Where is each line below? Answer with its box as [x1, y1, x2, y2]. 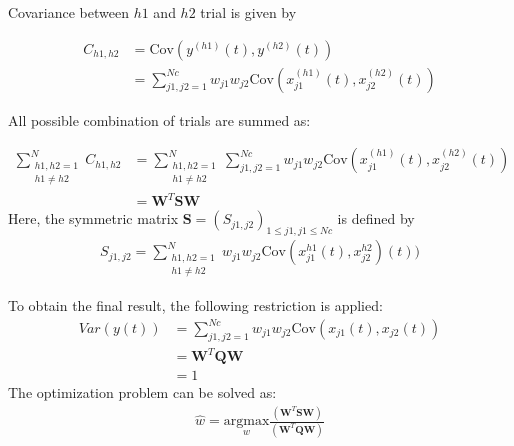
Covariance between [8, 2, 129, 22]
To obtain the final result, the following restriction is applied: [8, 294, 383, 315]
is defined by [337, 208, 415, 229]
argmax [223, 414, 270, 429]
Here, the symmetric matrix [8, 208, 179, 229]
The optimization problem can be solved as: [8, 382, 277, 403]
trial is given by [200, 2, 297, 22]
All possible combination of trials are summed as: [8, 109, 311, 130]
